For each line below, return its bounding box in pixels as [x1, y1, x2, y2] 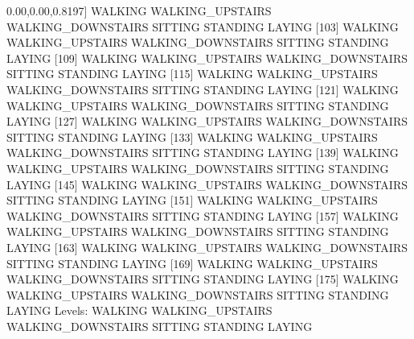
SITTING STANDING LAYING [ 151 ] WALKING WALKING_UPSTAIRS [6, 192, 378, 209]
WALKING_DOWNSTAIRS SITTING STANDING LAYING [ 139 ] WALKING [6, 144, 399, 161]
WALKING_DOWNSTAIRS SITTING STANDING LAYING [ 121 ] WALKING [6, 81, 399, 97]
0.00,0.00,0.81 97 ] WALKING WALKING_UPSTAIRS [6, 2, 272, 19]
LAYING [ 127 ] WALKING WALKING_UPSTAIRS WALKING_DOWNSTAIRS [6, 113, 408, 130]
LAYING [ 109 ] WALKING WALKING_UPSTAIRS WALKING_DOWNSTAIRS [6, 49, 408, 66]
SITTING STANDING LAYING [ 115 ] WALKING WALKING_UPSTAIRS [6, 65, 378, 82]
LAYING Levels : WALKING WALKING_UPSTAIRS [6, 302, 273, 319]
